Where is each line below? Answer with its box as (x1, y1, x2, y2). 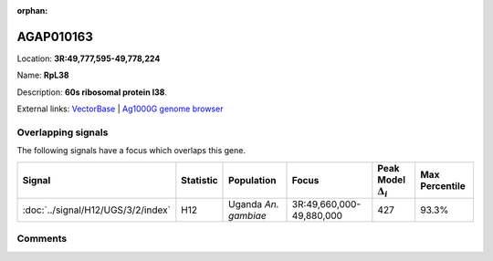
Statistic (181, 173, 218, 186)
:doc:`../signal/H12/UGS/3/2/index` (22, 204, 171, 216)
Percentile (420, 179, 466, 192)
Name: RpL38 (16, 69, 69, 81)
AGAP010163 (16, 28, 93, 45)
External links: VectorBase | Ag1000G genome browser (16, 103, 224, 114)
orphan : (16, 5, 48, 16)
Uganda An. (228, 198, 279, 210)
